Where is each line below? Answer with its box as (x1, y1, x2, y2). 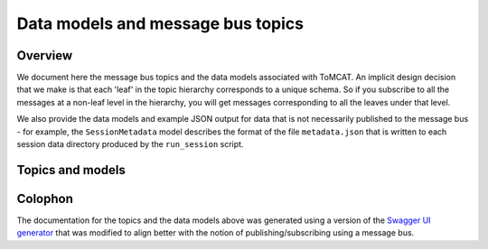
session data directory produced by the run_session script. (16, 139, 244, 150)
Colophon (16, 190, 74, 207)
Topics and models (16, 162, 126, 178)
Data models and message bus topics (16, 14, 305, 33)
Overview (16, 48, 73, 63)
